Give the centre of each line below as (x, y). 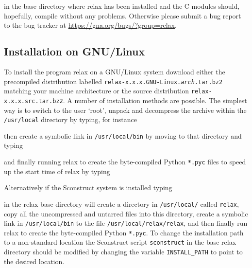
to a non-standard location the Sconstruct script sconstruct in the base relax (120, 242)
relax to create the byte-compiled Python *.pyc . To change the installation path (124, 232)
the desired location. (34, 261)
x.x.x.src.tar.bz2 (34, 101)
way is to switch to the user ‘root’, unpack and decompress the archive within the (125, 110)
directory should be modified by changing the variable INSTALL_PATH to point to (123, 252)
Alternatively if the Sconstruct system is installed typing (88, 188)
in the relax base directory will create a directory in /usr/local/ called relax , (121, 204)
